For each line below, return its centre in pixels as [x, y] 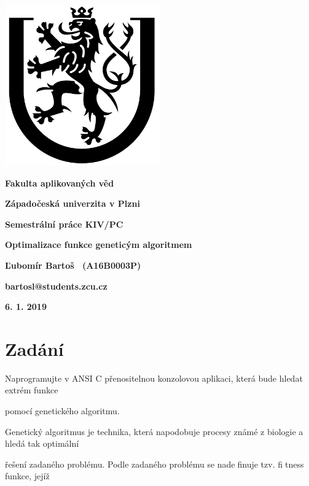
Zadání [34, 348]
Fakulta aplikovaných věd [60, 183]
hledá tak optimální [42, 443]
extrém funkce [32, 390]
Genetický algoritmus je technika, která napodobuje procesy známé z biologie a [154, 431]
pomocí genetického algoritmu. [62, 411]
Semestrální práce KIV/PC [64, 224]
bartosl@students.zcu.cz [56, 286]
